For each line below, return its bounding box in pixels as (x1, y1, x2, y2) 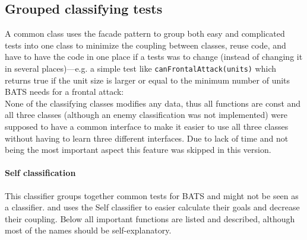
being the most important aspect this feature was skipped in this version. (5, 143, 271, 156)
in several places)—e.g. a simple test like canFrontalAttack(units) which (5, 62, 277, 74)
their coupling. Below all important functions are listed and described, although (5, 212, 295, 225)
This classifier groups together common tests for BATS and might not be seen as (5, 189, 299, 201)
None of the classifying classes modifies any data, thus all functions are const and (5, 97, 301, 109)
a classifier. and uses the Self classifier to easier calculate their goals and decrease (5, 201, 300, 213)
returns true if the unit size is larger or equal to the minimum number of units (5, 73, 290, 86)
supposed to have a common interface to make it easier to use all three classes (5, 120, 289, 133)
